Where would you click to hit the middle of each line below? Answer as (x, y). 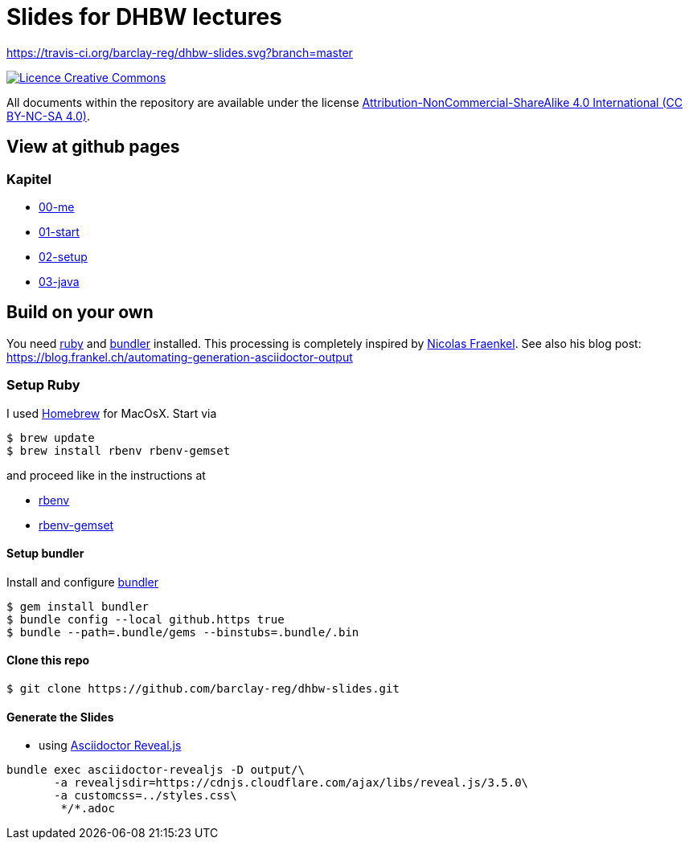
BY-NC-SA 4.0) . (49, 116)
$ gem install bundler (78, 606)
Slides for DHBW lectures (144, 17)
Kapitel (29, 179)
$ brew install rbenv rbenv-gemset (119, 450)
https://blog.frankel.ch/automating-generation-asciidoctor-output (180, 357)
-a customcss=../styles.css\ (146, 796)
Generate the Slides (60, 717)
